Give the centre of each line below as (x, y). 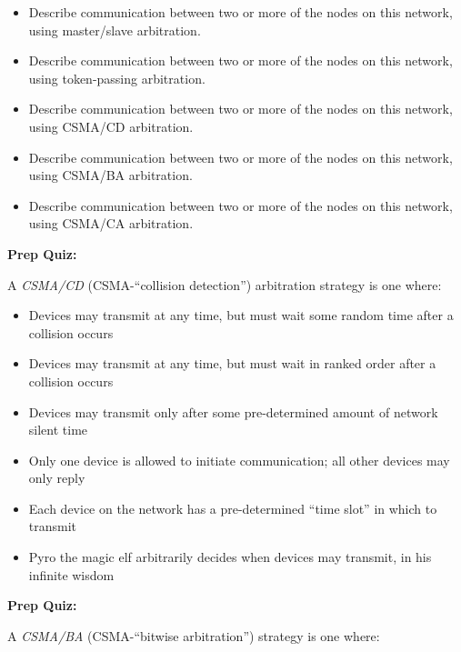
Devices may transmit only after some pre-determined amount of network (233, 411)
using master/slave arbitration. (115, 30)
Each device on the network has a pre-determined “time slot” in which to (233, 508)
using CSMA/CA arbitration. (111, 223)
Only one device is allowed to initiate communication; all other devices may (239, 460)
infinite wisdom (71, 574)
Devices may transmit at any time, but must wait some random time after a (241, 315)
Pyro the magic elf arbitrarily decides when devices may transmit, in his (230, 557)
